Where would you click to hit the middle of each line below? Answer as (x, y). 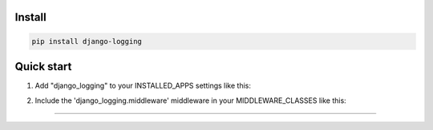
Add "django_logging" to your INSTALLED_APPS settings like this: (143, 86)
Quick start (43, 67)
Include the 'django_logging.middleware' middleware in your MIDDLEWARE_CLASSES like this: (190, 100)
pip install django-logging (87, 41)
